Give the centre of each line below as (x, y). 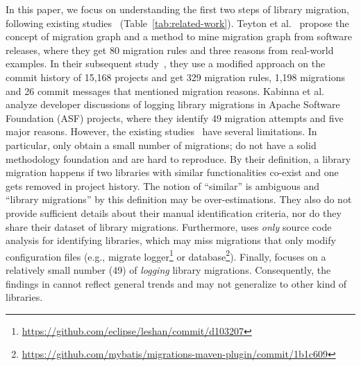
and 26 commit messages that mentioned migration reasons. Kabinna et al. (165, 90)
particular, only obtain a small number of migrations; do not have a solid (161, 145)
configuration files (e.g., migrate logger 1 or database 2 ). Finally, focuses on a (166, 255)
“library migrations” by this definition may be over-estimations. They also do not (179, 199)
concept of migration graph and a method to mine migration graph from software (179, 36)
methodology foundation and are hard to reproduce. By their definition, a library (178, 158)
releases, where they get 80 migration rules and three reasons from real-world (170, 50)
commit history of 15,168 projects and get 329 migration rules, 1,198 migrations (175, 77)
